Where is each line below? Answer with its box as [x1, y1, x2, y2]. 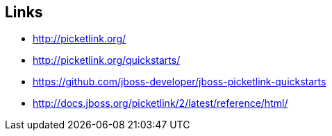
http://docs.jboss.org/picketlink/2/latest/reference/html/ [33, 97, 288, 110]
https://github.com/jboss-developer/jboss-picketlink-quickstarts [33, 76, 326, 88]
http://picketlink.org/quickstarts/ [33, 54, 181, 67]
